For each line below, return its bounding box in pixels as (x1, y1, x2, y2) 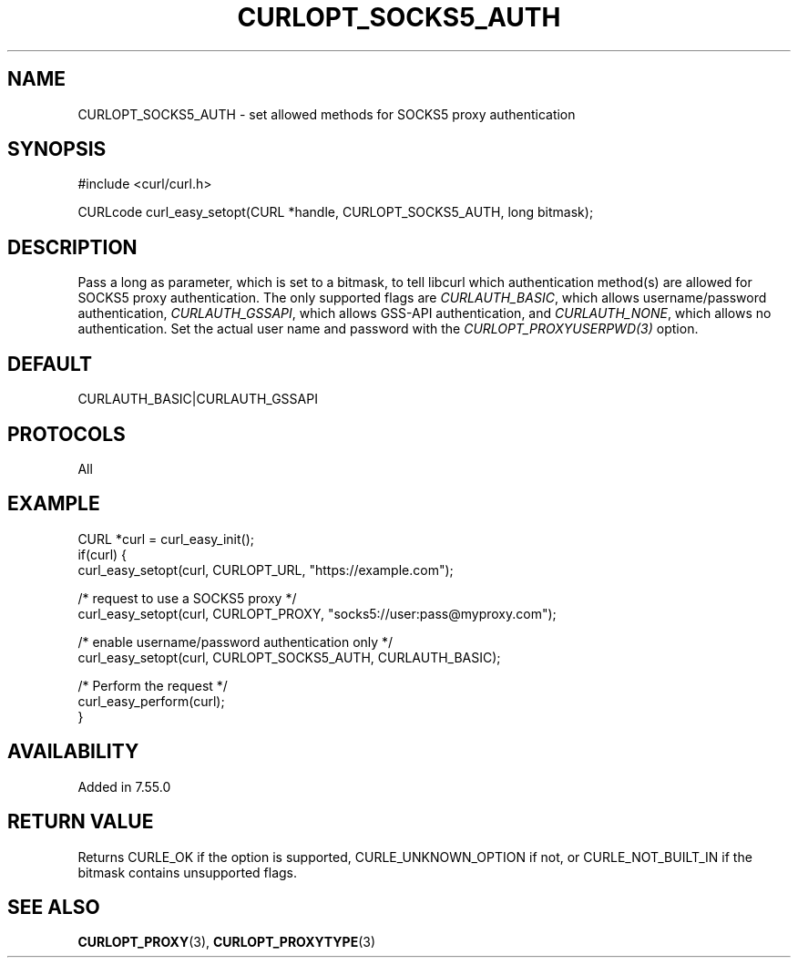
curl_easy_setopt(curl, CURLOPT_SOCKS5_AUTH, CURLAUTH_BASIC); (77, 649, 501, 665)
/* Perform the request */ (77, 677, 228, 693)
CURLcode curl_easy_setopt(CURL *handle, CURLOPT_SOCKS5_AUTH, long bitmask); (77, 204, 594, 221)
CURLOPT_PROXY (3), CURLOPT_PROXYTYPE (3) (77, 934, 376, 950)
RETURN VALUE (7, 810, 154, 834)
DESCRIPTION (7, 235, 138, 259)
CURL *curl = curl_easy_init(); (77, 530, 254, 547)
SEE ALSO (7, 895, 100, 919)
